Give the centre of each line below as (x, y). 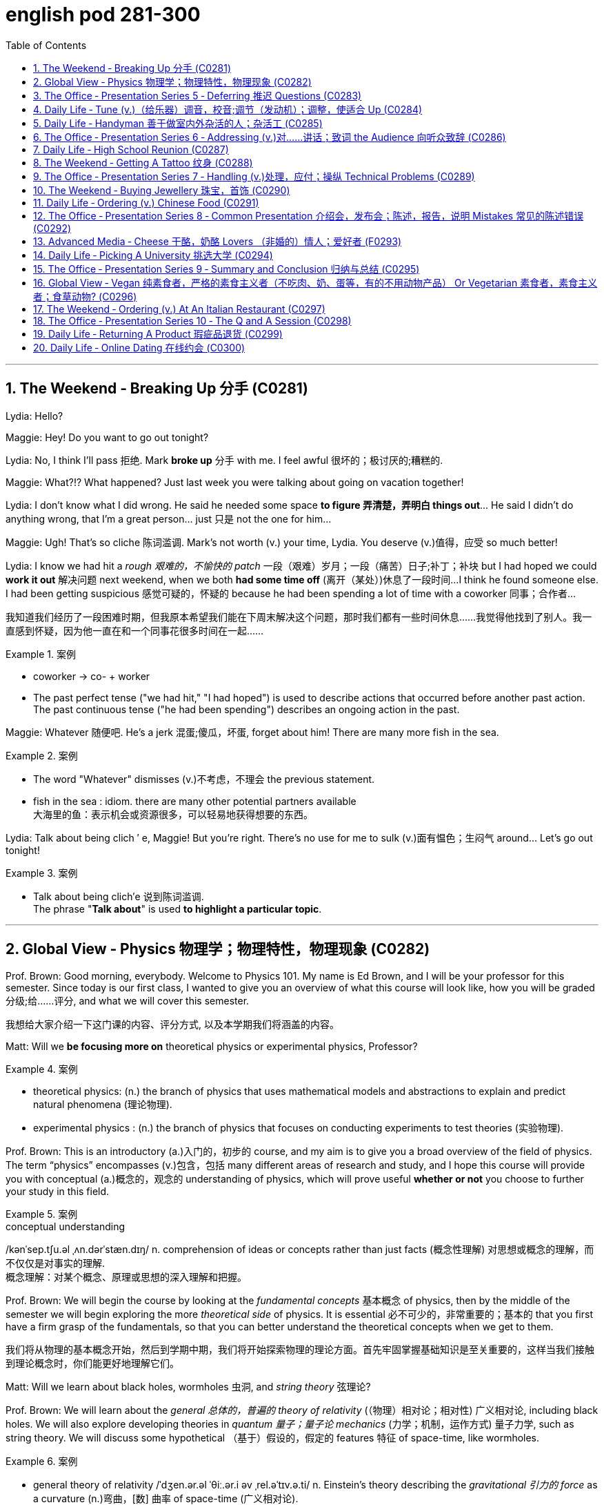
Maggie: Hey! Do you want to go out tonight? (107, 437)
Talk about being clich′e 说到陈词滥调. (119, 896)
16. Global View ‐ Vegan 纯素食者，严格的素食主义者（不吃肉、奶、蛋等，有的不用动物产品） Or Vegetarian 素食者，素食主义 (315, 282)
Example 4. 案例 (42, 1069)
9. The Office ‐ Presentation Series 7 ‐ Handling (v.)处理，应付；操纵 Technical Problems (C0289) (254, 176)
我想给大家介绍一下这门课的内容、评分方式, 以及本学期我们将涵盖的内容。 (172, 1025)
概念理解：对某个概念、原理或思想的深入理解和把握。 (126, 1277)
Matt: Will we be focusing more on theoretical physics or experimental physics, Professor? (212, 1047)
